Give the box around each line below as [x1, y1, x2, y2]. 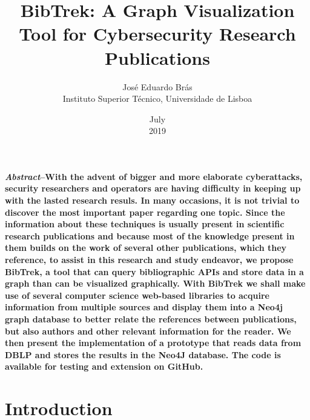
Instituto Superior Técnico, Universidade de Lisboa [62, 92, 252, 105]
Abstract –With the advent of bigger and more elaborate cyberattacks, [5, 170, 303, 182]
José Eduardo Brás [122, 80, 193, 93]
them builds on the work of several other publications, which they [5, 241, 287, 254]
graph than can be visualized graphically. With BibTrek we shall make [5, 277, 306, 290]
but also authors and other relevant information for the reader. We [5, 324, 291, 337]
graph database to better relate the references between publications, [5, 313, 297, 325]
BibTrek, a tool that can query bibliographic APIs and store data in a [5, 265, 304, 278]
